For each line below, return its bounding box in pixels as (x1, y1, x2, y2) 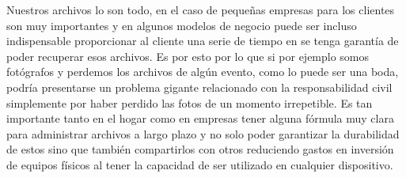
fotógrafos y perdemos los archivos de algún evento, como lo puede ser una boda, (6, 63, 399, 80)
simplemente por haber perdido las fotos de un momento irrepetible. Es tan (6, 94, 373, 111)
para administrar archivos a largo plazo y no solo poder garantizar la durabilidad (6, 125, 400, 142)
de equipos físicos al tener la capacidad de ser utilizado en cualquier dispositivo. (6, 156, 393, 172)
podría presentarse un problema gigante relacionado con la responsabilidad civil (6, 78, 393, 95)
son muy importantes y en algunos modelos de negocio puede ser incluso (6, 17, 357, 33)
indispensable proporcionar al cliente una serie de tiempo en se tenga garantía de (6, 32, 399, 49)
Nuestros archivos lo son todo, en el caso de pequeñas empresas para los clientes (6, 2, 395, 17)
